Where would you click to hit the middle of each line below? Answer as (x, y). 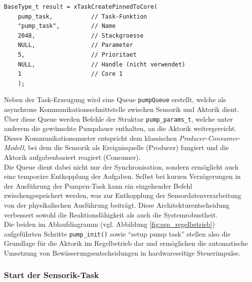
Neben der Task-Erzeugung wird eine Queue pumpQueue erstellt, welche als (115, 99)
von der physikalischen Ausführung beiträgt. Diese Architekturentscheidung (117, 205)
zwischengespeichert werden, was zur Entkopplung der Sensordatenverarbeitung (123, 195)
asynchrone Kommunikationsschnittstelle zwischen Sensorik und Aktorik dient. (122, 109)
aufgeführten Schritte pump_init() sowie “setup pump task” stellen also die (117, 233)
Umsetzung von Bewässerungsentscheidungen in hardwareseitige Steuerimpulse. (122, 253)
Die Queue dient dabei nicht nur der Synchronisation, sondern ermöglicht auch (121, 166)
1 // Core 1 (70, 74)
